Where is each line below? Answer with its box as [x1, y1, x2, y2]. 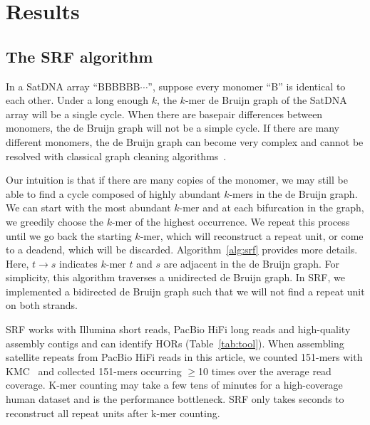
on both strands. [6, 298, 78, 313]
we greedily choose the [6, 214, 103, 229]
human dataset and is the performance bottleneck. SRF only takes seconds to [6, 392, 344, 406]
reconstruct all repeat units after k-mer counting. [6, 405, 220, 420]
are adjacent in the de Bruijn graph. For [163, 256, 340, 271]
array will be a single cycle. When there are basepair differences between [6, 106, 323, 121]
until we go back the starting [6, 228, 132, 243]
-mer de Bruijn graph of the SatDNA [185, 93, 347, 107]
